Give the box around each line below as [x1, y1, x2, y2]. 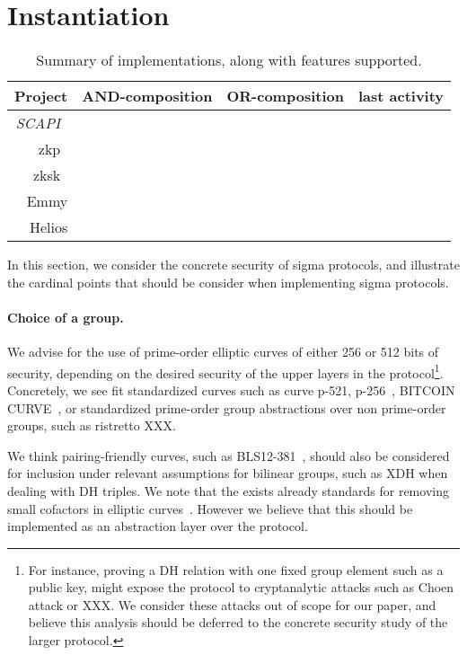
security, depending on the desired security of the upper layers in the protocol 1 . [7, 360, 444, 382]
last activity [357, 85, 445, 107]
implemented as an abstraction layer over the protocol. [7, 517, 308, 536]
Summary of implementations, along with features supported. [36, 49, 422, 71]
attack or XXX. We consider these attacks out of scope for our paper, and [28, 595, 436, 614]
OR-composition [226, 85, 344, 107]
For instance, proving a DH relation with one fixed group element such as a [28, 560, 444, 579]
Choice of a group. [7, 307, 124, 326]
